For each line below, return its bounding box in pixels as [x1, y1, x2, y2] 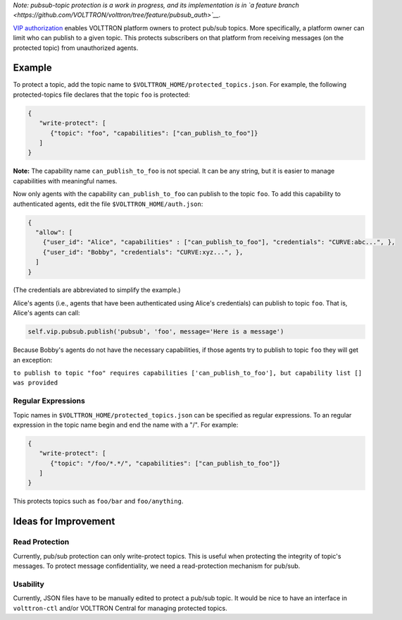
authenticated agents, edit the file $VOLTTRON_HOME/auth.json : [13, 200, 203, 208]
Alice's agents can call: [13, 309, 80, 317]
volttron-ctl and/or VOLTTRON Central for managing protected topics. [13, 604, 228, 612]
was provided [13, 379, 58, 387]
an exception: [13, 355, 53, 364]
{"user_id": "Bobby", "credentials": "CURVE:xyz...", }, [42, 248, 244, 256]
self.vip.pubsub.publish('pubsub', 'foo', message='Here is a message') [27, 328, 284, 336]
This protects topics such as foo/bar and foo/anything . [13, 497, 184, 506]
